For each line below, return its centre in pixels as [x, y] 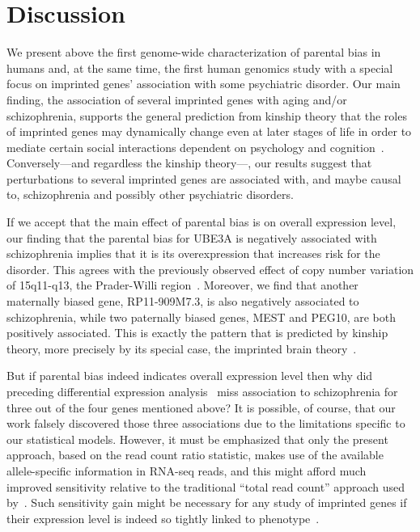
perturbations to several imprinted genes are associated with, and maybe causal [204, 178]
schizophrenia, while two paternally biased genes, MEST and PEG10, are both [201, 317]
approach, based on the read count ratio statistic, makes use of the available [195, 455]
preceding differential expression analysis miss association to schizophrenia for [202, 391]
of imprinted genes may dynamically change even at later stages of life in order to [209, 131]
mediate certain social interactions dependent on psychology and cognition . [195, 147]
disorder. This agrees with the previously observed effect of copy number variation [210, 269]
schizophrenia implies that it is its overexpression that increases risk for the [193, 253]
